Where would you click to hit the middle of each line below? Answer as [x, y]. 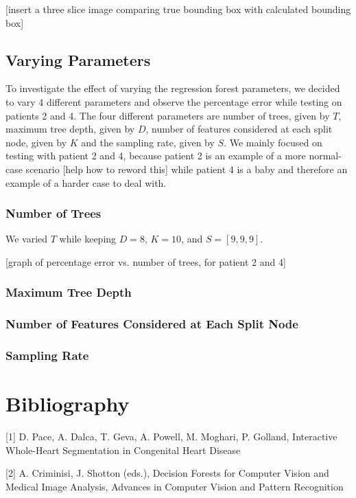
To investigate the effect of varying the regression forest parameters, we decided [173, 88]
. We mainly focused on [273, 142]
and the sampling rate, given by [148, 142]
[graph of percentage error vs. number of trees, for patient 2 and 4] [146, 261]
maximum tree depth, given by [70, 129]
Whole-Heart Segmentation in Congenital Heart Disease [123, 450]
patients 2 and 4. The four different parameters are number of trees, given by [168, 115]
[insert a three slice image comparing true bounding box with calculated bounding [178, 9]
